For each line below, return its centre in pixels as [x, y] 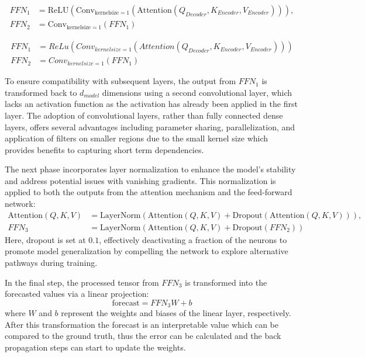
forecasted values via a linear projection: [77, 294]
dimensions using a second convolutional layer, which [197, 92]
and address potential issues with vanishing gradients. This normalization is [140, 180]
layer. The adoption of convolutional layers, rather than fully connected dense [144, 115]
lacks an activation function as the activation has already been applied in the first [151, 104]
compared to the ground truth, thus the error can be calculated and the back [143, 336]
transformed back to [41, 92]
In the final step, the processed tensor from [82, 282]
